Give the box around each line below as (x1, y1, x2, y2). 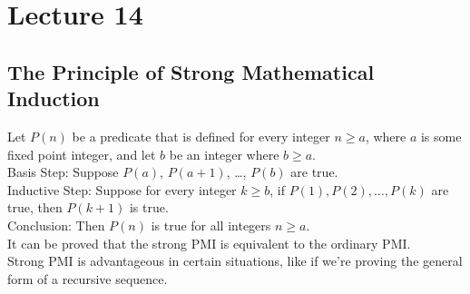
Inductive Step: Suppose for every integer (7, 180, 237, 199)
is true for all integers (151, 215, 271, 234)
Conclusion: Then (7, 215, 105, 234)
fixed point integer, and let (7, 144, 156, 163)
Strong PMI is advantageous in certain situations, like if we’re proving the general (7, 251, 463, 270)
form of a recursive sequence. (7, 269, 168, 288)
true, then (7, 198, 63, 217)
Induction (7, 84, 100, 113)
